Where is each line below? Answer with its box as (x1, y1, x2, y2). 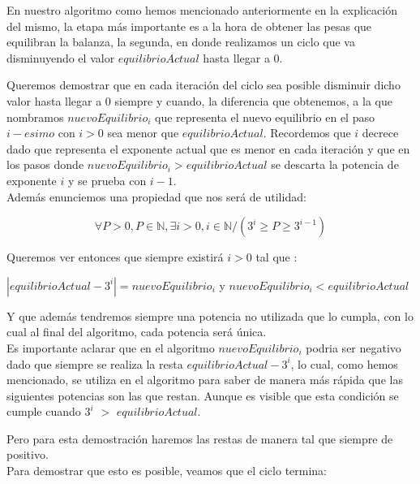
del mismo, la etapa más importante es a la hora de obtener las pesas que (6, 17, 372, 34)
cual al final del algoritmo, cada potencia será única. (6, 323, 267, 340)
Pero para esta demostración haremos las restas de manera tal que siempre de (6, 430, 393, 447)
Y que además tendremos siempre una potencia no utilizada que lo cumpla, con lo (6, 307, 414, 324)
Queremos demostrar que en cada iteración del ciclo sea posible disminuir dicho (6, 76, 401, 93)
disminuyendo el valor (6, 49, 115, 66)
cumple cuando (6, 403, 81, 420)
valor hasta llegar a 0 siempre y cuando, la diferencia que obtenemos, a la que (6, 92, 392, 109)
